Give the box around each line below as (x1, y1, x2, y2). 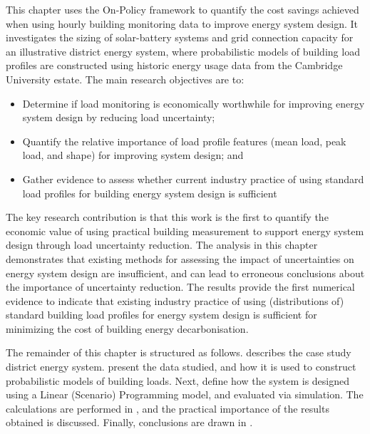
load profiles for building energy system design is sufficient (22, 185, 277, 200)
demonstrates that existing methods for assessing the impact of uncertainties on (6, 251, 354, 266)
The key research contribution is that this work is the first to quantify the (6, 210, 329, 224)
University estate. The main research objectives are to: (6, 71, 245, 86)
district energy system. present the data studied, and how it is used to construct (6, 359, 356, 374)
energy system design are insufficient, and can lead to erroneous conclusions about (6, 265, 365, 280)
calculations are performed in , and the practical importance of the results (6, 401, 329, 415)
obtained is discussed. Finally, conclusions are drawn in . (6, 415, 253, 430)
